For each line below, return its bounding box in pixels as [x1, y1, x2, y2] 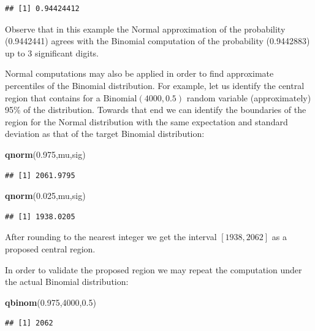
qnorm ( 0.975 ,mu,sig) [5, 147, 86, 160]
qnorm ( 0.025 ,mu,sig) [5, 189, 86, 202]
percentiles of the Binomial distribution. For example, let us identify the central [5, 79, 305, 92]
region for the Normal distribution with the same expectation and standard [5, 115, 288, 128]
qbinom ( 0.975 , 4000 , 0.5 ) [5, 295, 96, 308]
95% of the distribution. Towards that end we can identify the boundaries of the [5, 103, 306, 116]
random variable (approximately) [186, 91, 311, 104]
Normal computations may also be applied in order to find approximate [5, 67, 274, 80]
